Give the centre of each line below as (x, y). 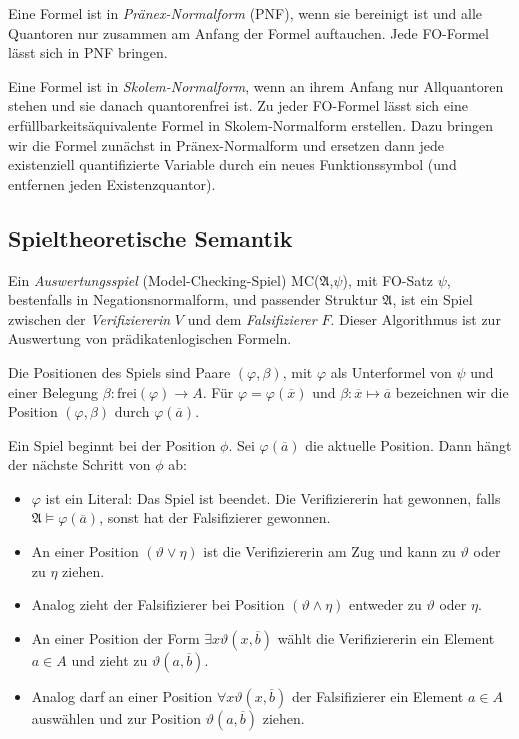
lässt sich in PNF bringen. (88, 52)
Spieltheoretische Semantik (150, 237)
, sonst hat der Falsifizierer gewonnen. (215, 517)
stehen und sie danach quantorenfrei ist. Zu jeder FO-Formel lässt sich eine (238, 105)
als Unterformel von (391, 371)
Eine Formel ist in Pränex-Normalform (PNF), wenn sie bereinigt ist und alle (245, 13)
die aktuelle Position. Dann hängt (408, 444)
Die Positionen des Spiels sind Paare (119, 371)
